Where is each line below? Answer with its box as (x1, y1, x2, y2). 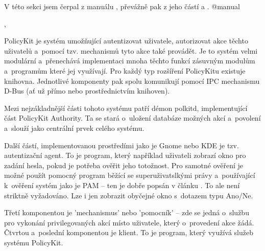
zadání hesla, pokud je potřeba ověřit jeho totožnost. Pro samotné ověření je (4, 159, 244, 170)
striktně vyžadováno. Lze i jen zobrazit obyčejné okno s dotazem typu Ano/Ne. (4, 190, 253, 200)
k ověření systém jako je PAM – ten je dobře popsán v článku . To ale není (4, 179, 240, 190)
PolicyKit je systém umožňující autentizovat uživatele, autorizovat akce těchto (4, 35, 248, 46)
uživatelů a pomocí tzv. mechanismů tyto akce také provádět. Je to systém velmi (4, 45, 258, 56)
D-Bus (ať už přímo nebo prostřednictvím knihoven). (4, 85, 170, 96)
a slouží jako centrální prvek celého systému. (4, 122, 144, 133)
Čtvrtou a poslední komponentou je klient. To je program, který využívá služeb (4, 227, 254, 238)
